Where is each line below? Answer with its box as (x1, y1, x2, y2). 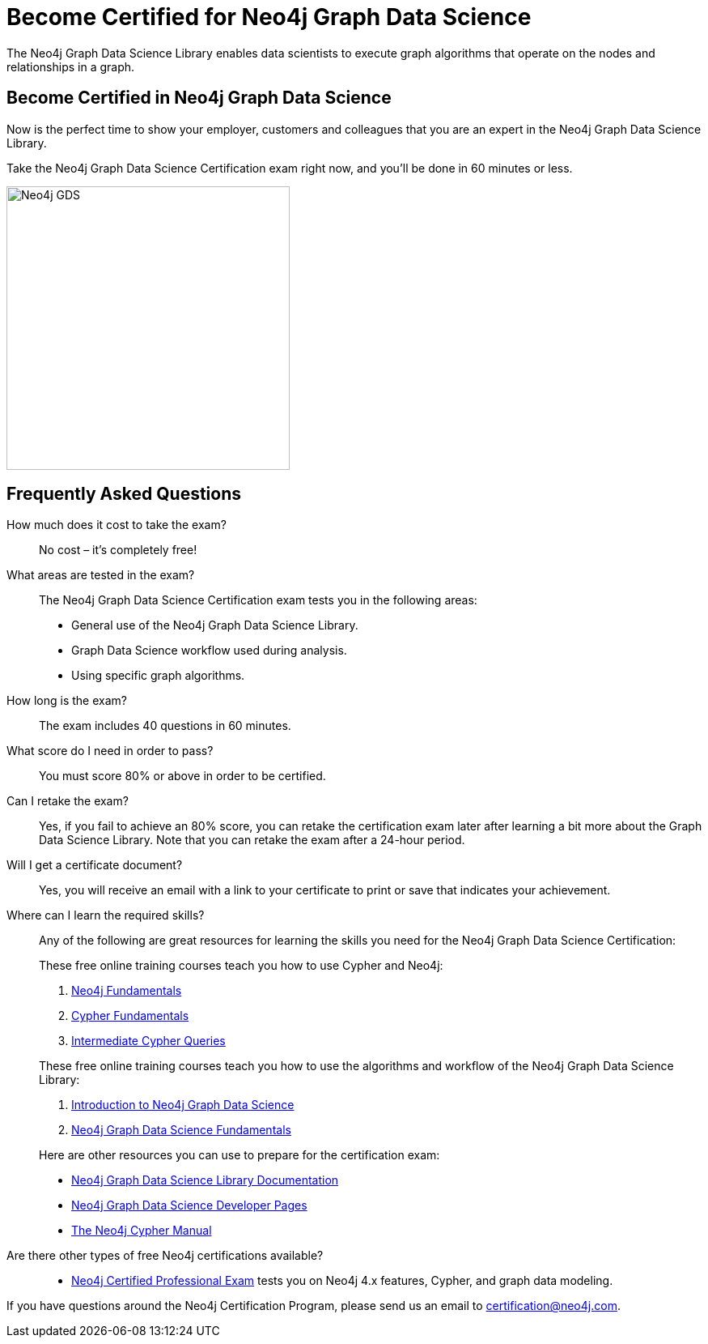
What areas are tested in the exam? (6, 568, 195, 582)
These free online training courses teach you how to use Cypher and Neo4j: (39, 958, 443, 973)
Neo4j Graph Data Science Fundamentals (71, 1123, 291, 1137)
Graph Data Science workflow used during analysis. (71, 643, 347, 658)
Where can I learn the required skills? (6, 908, 205, 923)
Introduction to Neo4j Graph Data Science (71, 1098, 295, 1112)
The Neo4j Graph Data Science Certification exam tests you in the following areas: (39, 593, 477, 608)
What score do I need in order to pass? (6, 744, 214, 758)
